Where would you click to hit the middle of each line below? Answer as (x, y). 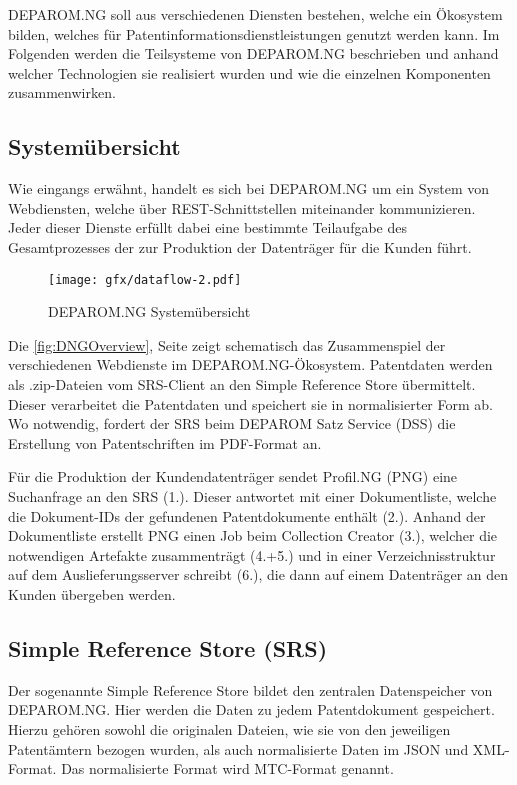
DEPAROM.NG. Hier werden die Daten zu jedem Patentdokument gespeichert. (251, 709)
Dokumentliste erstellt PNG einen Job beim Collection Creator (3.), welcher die (253, 535)
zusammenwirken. (62, 92)
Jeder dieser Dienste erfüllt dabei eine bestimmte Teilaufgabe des (208, 227)
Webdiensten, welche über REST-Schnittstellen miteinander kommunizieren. (242, 207)
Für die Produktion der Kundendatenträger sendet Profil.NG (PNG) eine (233, 476)
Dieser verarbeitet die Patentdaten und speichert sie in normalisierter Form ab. (250, 403)
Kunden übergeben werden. (92, 593)
